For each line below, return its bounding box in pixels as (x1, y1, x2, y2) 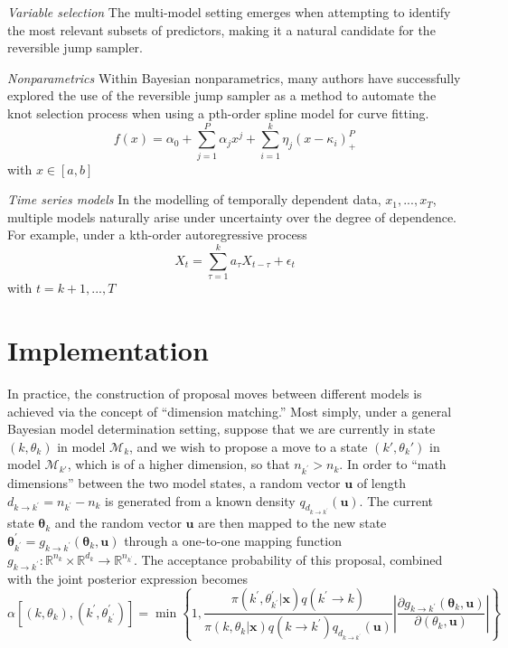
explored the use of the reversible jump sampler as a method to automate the (7, 86, 437, 105)
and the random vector (54, 513, 182, 532)
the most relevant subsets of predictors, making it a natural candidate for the (7, 20, 436, 39)
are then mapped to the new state (198, 513, 387, 532)
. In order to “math (339, 455, 447, 474)
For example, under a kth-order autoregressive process (7, 225, 307, 244)
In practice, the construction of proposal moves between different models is (7, 383, 422, 402)
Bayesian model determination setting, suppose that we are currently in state (7, 419, 436, 438)
